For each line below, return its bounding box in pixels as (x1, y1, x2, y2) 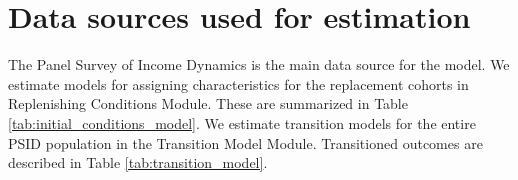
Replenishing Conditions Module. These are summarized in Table (8, 93, 408, 114)
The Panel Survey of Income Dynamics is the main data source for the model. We (8, 54, 510, 75)
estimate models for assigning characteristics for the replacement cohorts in (8, 73, 469, 94)
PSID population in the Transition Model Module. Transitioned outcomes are (8, 132, 483, 153)
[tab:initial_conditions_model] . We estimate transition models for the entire (8, 112, 476, 133)
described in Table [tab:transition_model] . (8, 152, 268, 173)
